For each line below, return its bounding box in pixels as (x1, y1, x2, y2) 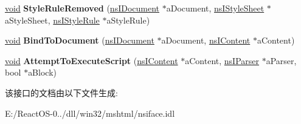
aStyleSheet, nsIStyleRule (5, 13, 100, 26)
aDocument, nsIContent (161, 34, 251, 47)
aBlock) (28, 66, 57, 79)
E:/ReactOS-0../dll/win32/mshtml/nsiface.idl (5, 106, 175, 119)
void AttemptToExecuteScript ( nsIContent (5, 54, 178, 67)
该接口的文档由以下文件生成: (5, 86, 118, 99)
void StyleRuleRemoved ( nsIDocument (5, 2, 160, 14)
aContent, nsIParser (185, 54, 260, 67)
